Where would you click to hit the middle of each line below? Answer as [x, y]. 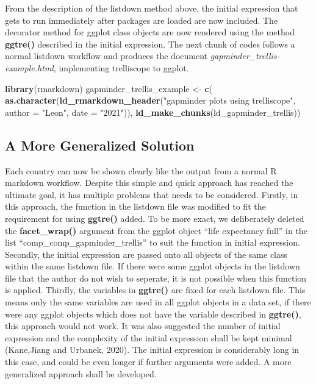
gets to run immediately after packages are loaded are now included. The [142, 20]
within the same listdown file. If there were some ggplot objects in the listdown [153, 266]
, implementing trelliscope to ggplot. [121, 67]
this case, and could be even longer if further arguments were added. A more [148, 362]
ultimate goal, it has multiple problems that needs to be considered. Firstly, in [152, 194]
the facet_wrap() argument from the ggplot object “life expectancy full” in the [156, 230]
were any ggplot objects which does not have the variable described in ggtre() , [153, 314]
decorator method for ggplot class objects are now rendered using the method [150, 32]
